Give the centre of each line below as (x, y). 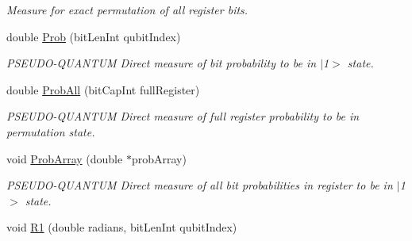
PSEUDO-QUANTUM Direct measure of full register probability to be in (183, 116)
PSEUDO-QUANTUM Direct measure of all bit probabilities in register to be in (200, 185)
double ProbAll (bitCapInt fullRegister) (103, 89)
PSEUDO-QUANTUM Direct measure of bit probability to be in (162, 63)
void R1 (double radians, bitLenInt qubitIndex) (122, 227)
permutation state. (51, 131)
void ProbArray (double (65, 158)
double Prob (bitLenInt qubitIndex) (94, 36)
